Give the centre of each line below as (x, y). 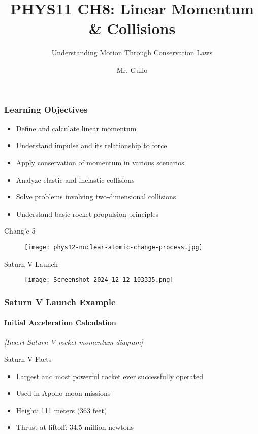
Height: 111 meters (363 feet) (61, 410)
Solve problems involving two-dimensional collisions (96, 197)
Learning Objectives (46, 109)
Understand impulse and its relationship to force (91, 145)
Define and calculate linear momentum (76, 128)
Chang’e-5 (20, 231)
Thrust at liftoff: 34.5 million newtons (75, 427)
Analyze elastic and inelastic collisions (75, 179)
